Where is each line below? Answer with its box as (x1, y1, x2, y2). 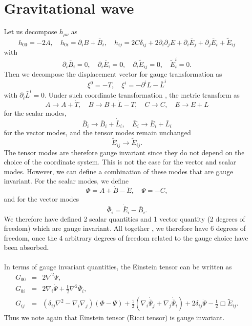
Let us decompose (4, 26, 57, 37)
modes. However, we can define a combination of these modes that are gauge (4, 166, 233, 176)
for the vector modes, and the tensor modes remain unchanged (4, 127, 191, 138)
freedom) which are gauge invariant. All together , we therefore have (4, 223, 209, 233)
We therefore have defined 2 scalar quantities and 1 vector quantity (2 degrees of (4, 213, 245, 224)
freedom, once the (4, 232, 57, 243)
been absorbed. (4, 242, 49, 252)
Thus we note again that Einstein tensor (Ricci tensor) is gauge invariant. (4, 312, 225, 323)
